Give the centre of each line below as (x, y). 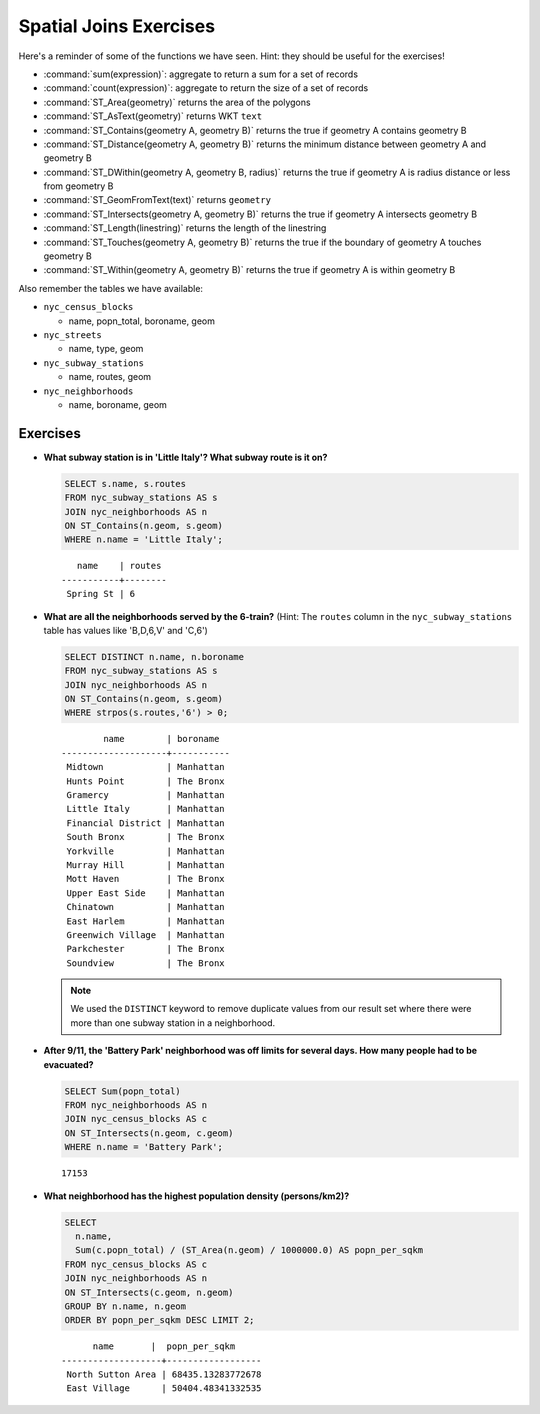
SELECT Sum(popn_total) (123, 1091)
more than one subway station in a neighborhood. (173, 1022)
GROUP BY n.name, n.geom (125, 1306)
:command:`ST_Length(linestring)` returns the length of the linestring (185, 228)
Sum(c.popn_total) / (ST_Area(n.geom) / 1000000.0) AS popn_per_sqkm (249, 1250)
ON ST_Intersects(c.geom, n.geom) (149, 1292)
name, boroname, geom (117, 404)
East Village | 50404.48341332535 (164, 1388)
